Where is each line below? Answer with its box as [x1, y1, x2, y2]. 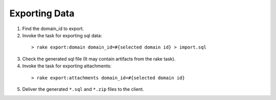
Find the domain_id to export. [22, 26, 84, 32]
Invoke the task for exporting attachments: [22, 63, 112, 69]
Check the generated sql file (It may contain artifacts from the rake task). [22, 56, 176, 62]
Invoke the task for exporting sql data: [22, 32, 102, 38]
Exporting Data [9, 8, 75, 19]
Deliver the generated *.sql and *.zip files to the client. [22, 86, 144, 92]
